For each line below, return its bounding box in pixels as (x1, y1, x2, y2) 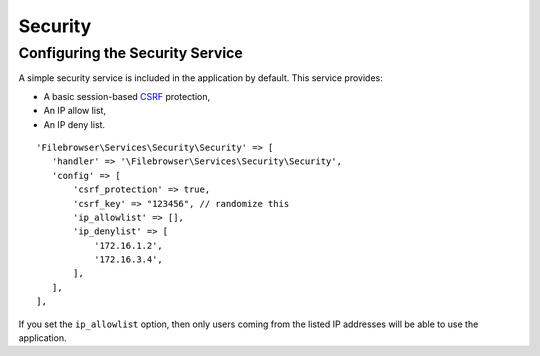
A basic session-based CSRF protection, (43, 90, 211, 102)
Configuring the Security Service (18, 44, 244, 62)
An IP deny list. (43, 118, 105, 130)
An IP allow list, (43, 105, 107, 117)
